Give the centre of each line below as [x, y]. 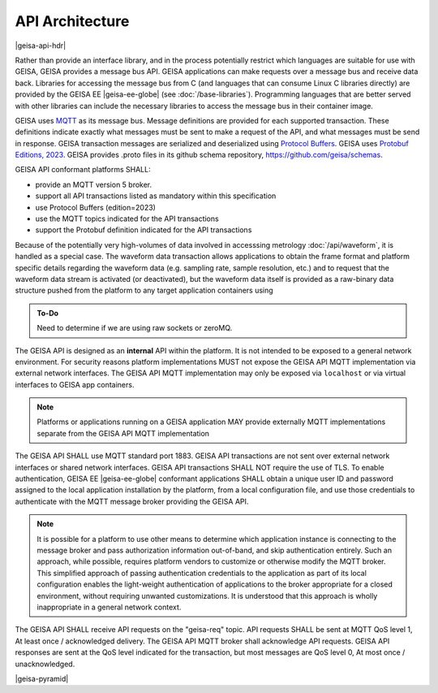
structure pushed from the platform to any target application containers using [144, 290]
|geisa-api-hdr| [41, 45]
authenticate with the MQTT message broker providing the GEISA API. [132, 501]
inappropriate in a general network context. [109, 607]
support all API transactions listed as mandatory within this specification [156, 196]
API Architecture [72, 21]
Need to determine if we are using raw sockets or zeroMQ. [135, 328]
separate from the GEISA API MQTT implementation [123, 433]
